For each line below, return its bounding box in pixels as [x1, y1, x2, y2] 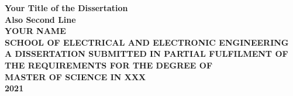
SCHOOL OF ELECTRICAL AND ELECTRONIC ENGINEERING [5, 36, 289, 48]
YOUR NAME [5, 25, 66, 37]
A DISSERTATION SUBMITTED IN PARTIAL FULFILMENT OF [5, 47, 288, 60]
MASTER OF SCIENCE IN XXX [5, 70, 146, 83]
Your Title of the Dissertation [5, 2, 128, 13]
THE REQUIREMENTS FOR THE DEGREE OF [5, 59, 213, 71]
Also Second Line [5, 13, 76, 25]
